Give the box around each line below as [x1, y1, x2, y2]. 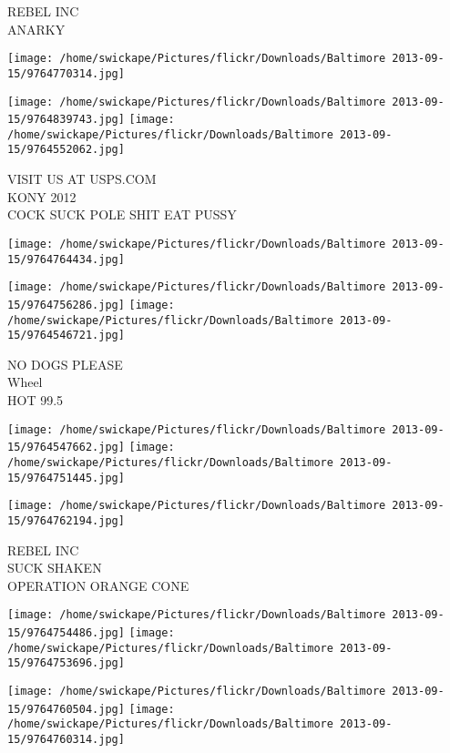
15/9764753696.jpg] [7, 656, 125, 670]
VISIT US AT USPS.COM [7, 169, 157, 188]
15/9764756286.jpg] [7, 298, 125, 311]
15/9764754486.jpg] [7, 626, 125, 639]
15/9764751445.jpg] [7, 471, 125, 484]
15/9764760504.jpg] [7, 702, 125, 716]
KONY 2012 [7, 187, 77, 206]
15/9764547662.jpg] [7, 441, 125, 454]
